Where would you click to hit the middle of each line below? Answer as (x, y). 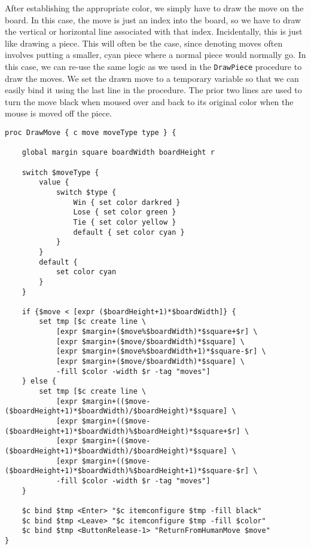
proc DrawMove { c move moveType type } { (91, 133)
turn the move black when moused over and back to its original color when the (149, 101)
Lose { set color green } (125, 212)
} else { (39, 381)
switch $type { (86, 192)
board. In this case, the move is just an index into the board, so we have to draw (153, 19)
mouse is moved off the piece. (58, 113)
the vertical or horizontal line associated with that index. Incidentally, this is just (154, 31)
